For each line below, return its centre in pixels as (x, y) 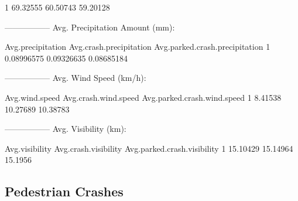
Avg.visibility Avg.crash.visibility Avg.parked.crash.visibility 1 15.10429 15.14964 (149, 148)
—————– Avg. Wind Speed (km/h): (76, 78)
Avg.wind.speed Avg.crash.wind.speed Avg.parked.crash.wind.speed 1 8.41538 (143, 97)
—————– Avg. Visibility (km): (66, 129)
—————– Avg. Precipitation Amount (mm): (90, 27)
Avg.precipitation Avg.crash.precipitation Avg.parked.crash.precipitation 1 (138, 47)
